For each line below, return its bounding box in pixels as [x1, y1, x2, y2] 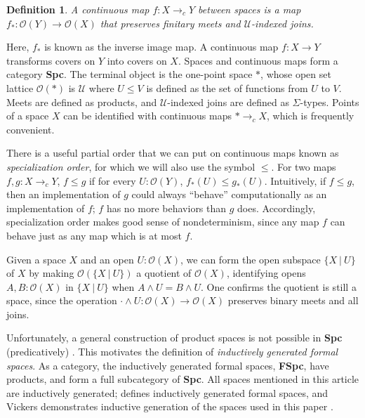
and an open [80, 252, 134, 266]
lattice [6, 80, 34, 95]
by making [29, 266, 74, 280]
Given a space [6, 252, 66, 266]
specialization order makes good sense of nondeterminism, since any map [6, 214, 319, 229]
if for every [88, 173, 136, 188]
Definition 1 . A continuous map [6, 2, 150, 16]
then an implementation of [6, 187, 121, 202]
